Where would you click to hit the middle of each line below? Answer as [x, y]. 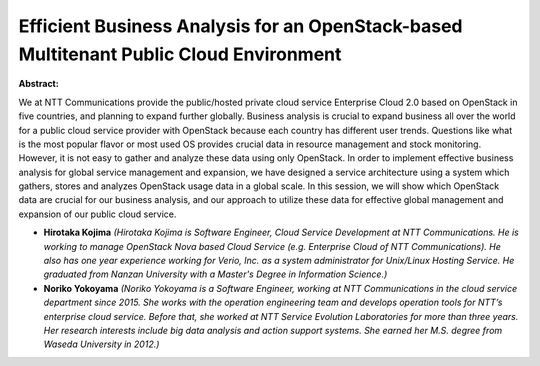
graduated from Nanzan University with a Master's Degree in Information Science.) [215, 274]
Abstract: [38, 84]
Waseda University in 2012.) [101, 344]
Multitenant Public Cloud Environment [180, 54]
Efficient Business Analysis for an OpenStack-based [241, 26]
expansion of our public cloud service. [97, 214]
